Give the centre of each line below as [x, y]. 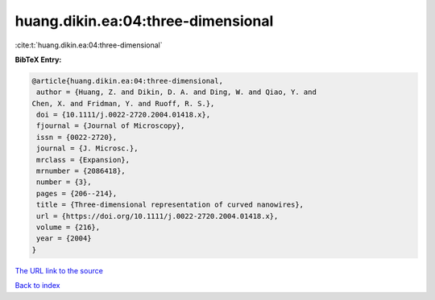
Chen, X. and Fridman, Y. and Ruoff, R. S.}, [123, 103]
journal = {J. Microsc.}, [87, 148]
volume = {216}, [68, 227]
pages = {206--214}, [77, 193]
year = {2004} [64, 238]
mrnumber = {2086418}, [81, 171]
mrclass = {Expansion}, [83, 160]
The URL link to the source [59, 270]
